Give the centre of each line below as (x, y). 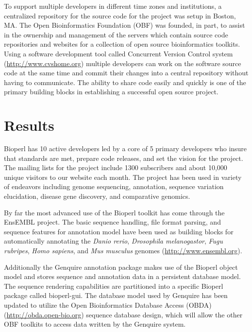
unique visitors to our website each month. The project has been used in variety (123, 177)
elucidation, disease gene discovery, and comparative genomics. (97, 196)
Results (29, 125)
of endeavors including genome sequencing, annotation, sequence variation (114, 186)
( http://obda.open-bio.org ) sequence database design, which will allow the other (123, 314)
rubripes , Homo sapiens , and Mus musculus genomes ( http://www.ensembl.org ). (123, 250)
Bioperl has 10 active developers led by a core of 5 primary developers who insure (126, 149)
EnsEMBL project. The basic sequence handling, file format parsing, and (112, 222)
